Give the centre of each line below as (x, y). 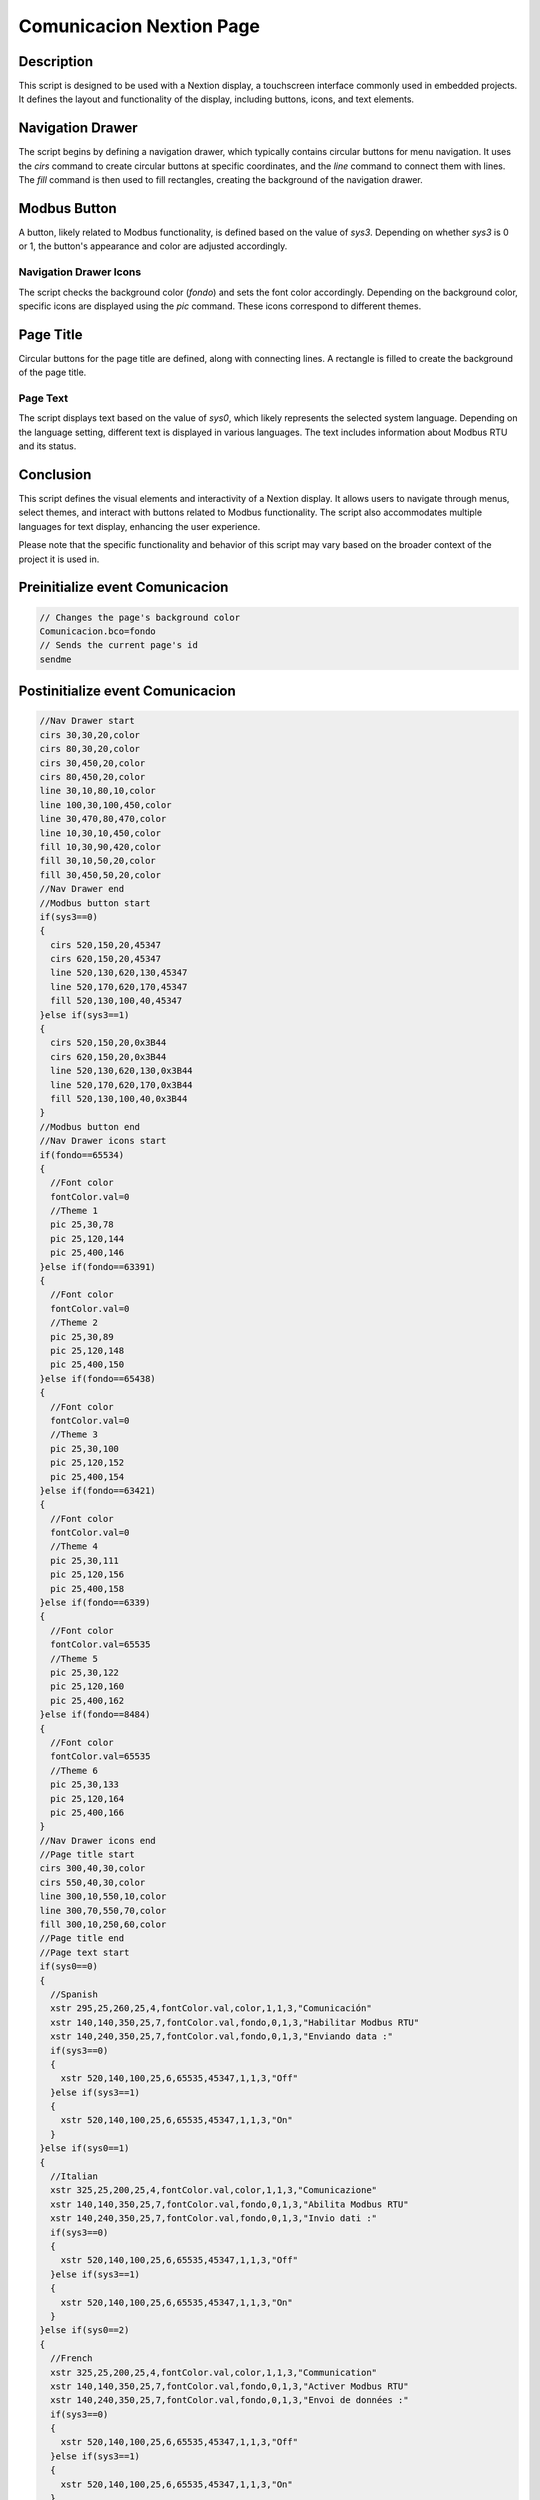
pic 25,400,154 (87, 1476)
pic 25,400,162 (87, 1700)
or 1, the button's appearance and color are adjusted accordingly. (153, 246)
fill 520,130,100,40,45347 (116, 1001)
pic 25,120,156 (87, 1574)
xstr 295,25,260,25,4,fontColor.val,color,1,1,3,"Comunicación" (211, 2008)
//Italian (74, 2176)
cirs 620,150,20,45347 (106, 959)
